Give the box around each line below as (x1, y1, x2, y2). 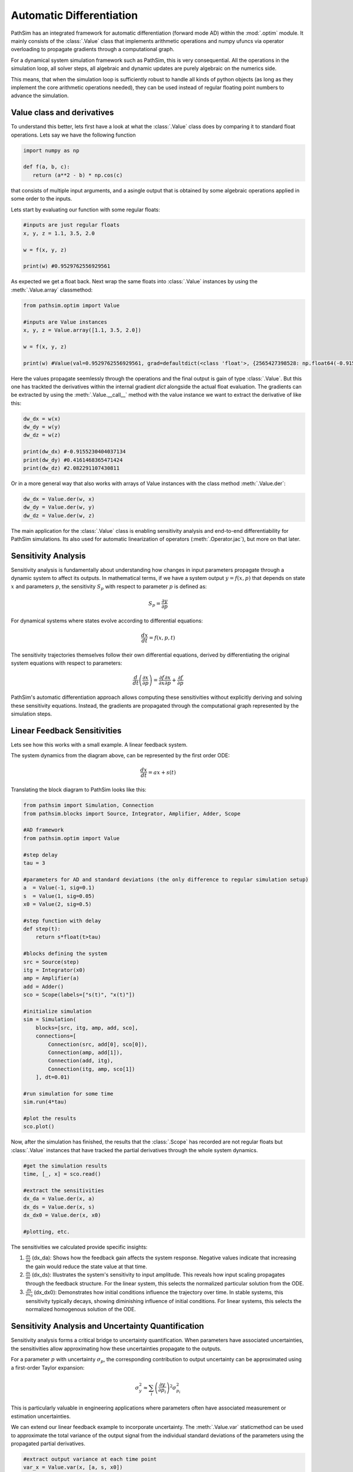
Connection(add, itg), (48, 1057, 114, 1064)
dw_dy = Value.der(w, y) (23, 504, 95, 510)
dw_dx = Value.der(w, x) (23, 495, 95, 502)
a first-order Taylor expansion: (11, 1364, 85, 1371)
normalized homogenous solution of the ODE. (25, 1306, 136, 1313)
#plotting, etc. (23, 1228, 71, 1235)
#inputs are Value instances (23, 319, 108, 325)
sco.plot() (23, 1123, 55, 1130)
